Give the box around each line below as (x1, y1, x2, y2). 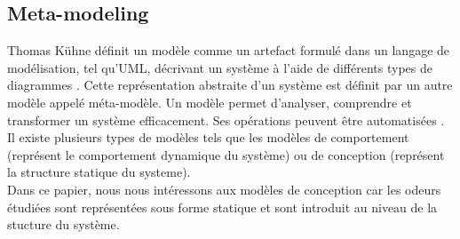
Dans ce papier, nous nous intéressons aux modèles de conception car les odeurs (7, 179, 441, 198)
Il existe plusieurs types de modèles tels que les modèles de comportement (7, 128, 409, 147)
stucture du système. (7, 215, 120, 234)
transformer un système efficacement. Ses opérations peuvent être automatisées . (7, 110, 445, 129)
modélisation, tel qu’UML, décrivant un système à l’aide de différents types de (7, 58, 432, 76)
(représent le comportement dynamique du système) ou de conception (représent (7, 145, 445, 163)
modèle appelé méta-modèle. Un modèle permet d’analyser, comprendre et (7, 92, 412, 111)
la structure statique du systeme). (7, 163, 191, 181)
